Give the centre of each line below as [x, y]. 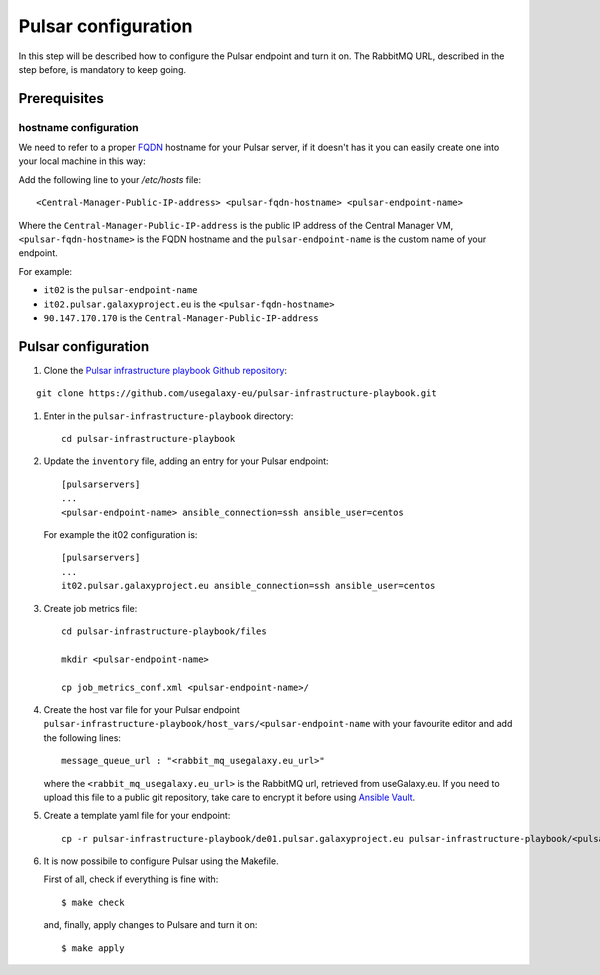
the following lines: [82, 737]
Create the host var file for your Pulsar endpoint [141, 709]
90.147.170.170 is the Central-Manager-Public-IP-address [181, 318]
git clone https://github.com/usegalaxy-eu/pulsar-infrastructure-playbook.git [236, 393]
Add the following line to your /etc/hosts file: [110, 179]
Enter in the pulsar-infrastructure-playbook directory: [168, 416]
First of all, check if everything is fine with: [131, 879]
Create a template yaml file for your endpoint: [137, 816]
